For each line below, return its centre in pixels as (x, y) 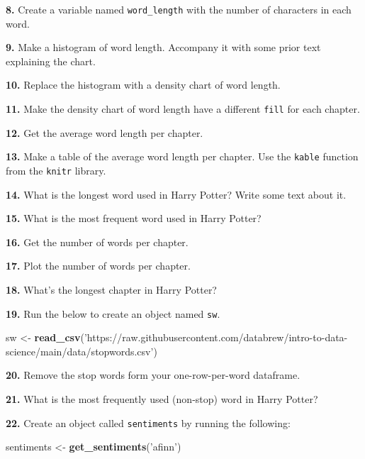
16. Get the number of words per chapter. (97, 242)
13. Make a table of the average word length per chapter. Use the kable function (182, 156)
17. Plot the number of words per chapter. (98, 266)
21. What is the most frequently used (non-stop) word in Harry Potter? (162, 399)
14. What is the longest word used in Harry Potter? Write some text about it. (176, 194)
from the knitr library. (56, 170)
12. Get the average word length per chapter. (105, 132)
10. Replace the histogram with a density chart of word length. (143, 85)
